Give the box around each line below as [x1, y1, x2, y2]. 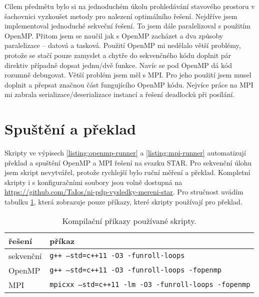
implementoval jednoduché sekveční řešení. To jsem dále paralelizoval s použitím [4, 20, 250, 31]
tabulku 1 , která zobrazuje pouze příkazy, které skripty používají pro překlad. [4, 196, 242, 207]
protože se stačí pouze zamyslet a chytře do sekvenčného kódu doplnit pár [4, 49, 231, 60]
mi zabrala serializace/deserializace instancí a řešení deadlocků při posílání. [4, 89, 235, 99]
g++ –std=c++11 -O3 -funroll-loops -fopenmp [49, 266, 222, 274]
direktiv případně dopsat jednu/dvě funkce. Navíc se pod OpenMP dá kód [4, 59, 232, 70]
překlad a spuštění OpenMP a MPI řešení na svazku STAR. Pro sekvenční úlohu [4, 157, 252, 167]
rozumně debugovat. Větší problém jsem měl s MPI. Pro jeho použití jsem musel [4, 69, 251, 80]
